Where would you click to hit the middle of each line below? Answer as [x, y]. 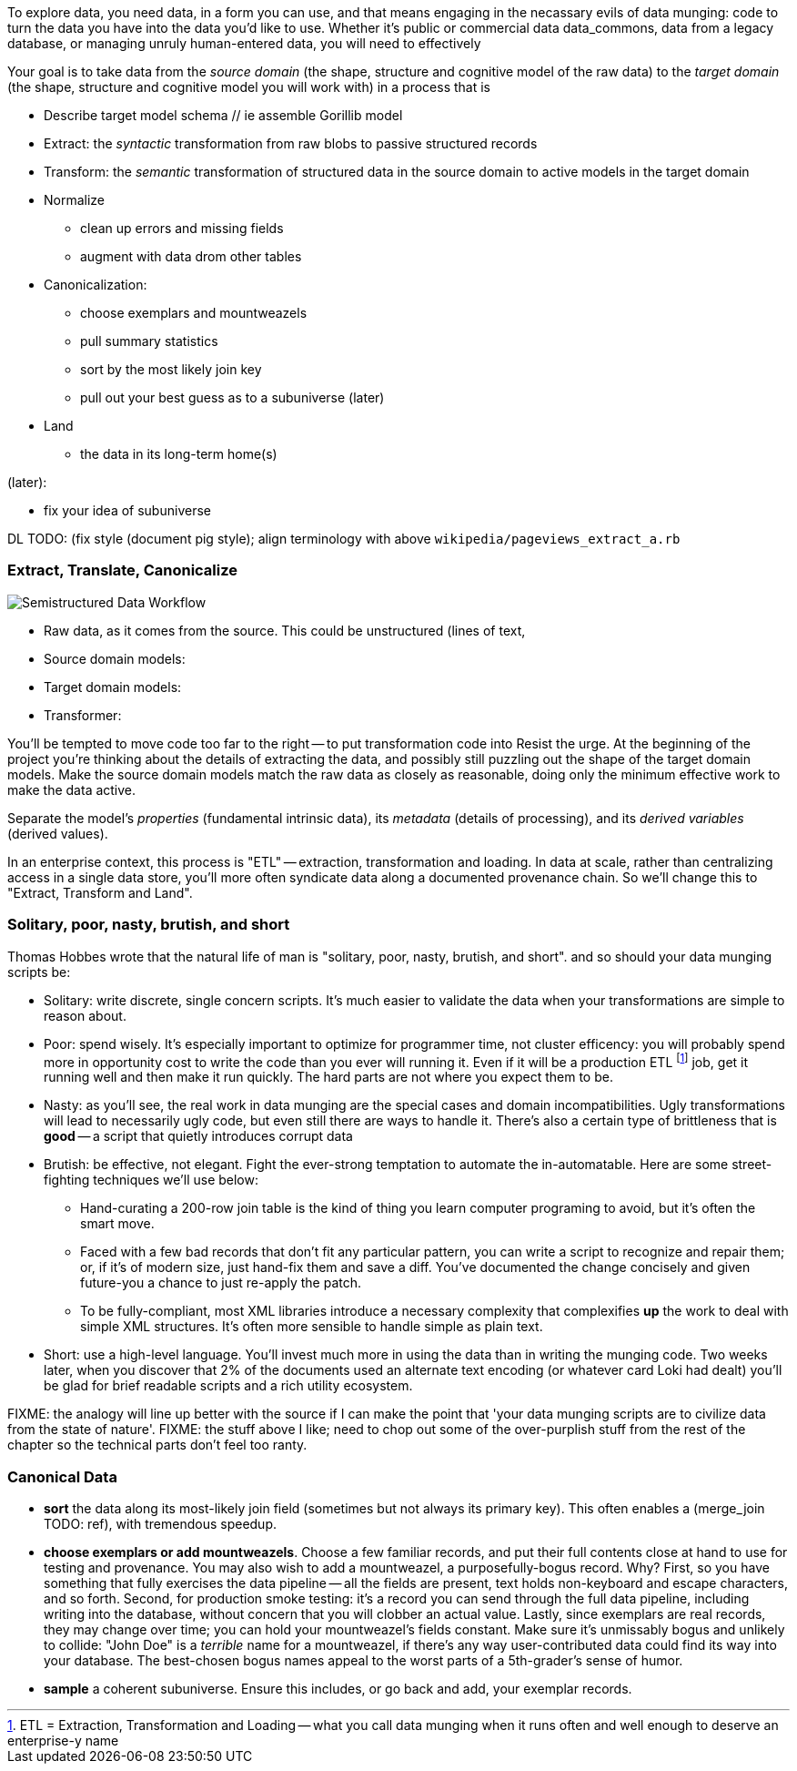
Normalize [75, 200]
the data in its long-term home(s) [179, 454]
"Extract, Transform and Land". [100, 892]
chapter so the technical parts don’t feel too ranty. [157, 1445]
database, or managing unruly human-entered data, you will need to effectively [244, 43]
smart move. [117, 1224]
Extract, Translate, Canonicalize [123, 570]
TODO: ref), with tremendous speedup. [160, 1523]
